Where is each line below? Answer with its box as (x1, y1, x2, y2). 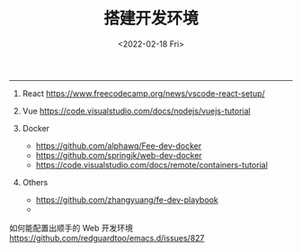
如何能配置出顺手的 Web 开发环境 (9, 222, 133, 233)
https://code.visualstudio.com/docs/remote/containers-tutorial (35, 159, 268, 170)
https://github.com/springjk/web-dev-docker (35, 149, 202, 160)
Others (22, 176, 49, 187)
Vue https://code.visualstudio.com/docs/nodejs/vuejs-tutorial (22, 105, 251, 116)
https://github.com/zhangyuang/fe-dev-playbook (35, 194, 218, 205)
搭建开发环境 (102, 8, 199, 29)
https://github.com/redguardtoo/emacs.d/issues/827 (9, 232, 205, 243)
